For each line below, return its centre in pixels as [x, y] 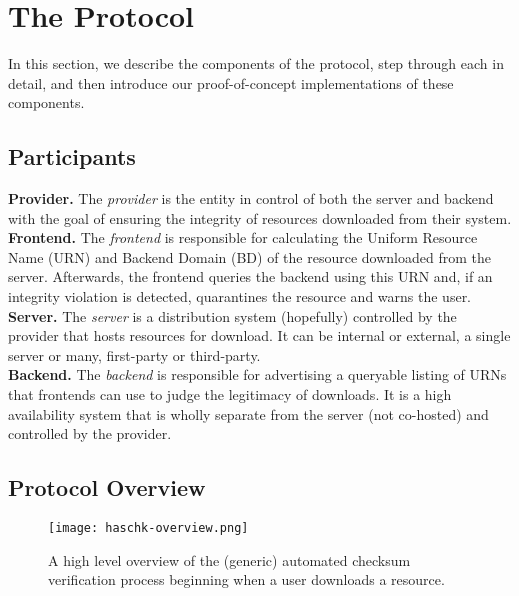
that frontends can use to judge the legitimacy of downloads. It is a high [230, 394]
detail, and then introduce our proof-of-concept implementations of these [231, 82]
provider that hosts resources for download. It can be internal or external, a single [259, 335]
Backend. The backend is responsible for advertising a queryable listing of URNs [257, 374]
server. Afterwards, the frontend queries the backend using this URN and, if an [250, 276]
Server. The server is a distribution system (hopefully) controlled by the [232, 315]
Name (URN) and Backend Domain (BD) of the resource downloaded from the [249, 256]
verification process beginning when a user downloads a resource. [246, 579]
